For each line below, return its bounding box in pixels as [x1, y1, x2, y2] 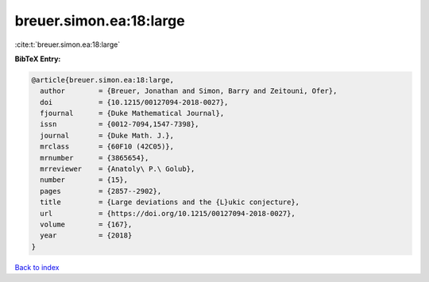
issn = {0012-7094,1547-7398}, [40, 120, 199, 129]
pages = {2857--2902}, [40, 187, 162, 195]
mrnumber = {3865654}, [40, 153, 149, 162]
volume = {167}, [40, 220, 133, 229]
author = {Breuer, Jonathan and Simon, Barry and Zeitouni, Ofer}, [40, 87, 338, 95]
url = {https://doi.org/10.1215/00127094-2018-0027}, [40, 209, 296, 218]
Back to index [14, 262, 60, 272]
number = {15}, [40, 176, 129, 184]
